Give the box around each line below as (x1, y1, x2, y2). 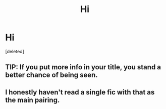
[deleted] (5, 48, 24, 54)
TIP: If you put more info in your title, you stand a (5, 63, 161, 71)
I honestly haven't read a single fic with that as (5, 88, 155, 96)
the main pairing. (5, 95, 60, 104)
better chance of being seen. (5, 71, 98, 79)
